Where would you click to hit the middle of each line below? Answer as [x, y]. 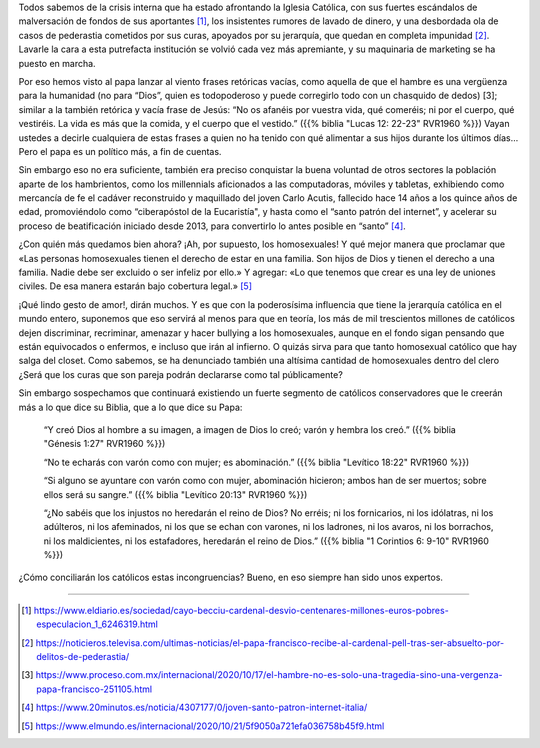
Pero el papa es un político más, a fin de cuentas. [120, 151]
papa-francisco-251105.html [94, 689]
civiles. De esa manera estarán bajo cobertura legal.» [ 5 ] [135, 286]
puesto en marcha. [57, 63]
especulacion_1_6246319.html [97, 624]
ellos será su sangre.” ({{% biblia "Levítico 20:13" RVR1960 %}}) [175, 494]
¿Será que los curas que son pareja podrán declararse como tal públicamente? [181, 374]
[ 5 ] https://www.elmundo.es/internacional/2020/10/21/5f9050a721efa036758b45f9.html [203, 726]
